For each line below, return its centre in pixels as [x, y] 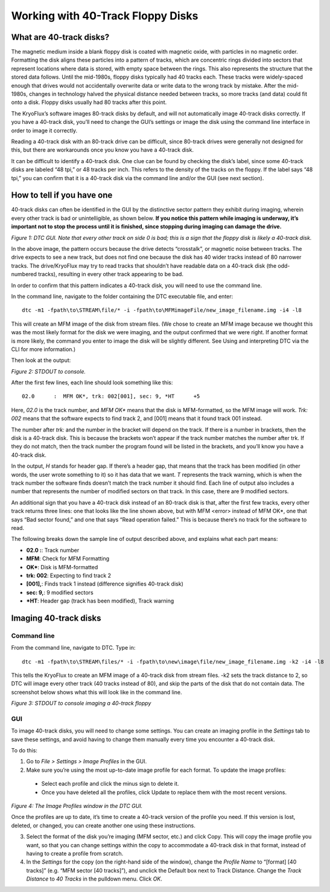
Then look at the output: [41, 360]
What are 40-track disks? [60, 37]
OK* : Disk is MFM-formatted [62, 567]
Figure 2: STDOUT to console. [48, 371]
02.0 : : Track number [53, 550]
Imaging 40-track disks [56, 618]
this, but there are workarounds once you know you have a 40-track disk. [103, 150]
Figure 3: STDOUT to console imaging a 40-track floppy [81, 703]
